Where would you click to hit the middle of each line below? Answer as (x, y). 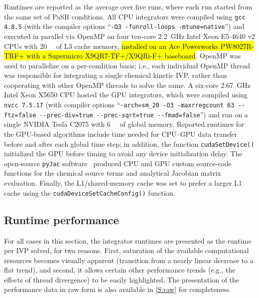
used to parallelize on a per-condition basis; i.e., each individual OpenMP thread (127, 65)
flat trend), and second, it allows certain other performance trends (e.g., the (120, 270)
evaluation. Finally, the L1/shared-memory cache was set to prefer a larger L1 (123, 183)
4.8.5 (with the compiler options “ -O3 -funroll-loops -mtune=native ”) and (124, 26)
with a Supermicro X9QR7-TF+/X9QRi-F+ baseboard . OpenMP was (134, 56)
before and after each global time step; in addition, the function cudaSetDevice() (129, 144)
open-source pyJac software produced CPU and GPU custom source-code (118, 163)
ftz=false (20, 115)
